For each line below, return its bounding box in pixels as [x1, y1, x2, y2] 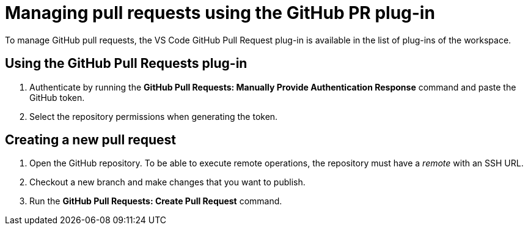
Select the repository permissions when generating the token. [29, 111, 278, 122]
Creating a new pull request [5, 132, 176, 148]
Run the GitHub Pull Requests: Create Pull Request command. [29, 196, 282, 207]
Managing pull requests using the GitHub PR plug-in [5, 2, 435, 23]
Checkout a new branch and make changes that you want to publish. [29, 177, 306, 188]
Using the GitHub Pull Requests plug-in [5, 56, 248, 72]
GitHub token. [29, 92, 85, 103]
